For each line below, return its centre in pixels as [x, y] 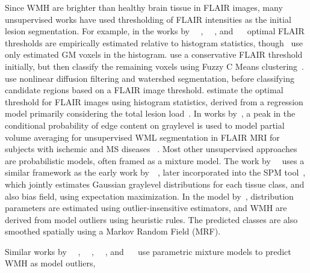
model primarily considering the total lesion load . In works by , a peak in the [150, 113]
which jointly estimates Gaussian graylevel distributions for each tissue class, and [155, 184]
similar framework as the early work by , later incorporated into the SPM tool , [155, 172]
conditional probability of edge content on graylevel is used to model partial [145, 125]
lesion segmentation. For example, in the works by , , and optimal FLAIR [155, 31]
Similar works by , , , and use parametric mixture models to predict [148, 251]
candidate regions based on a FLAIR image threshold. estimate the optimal [144, 90]
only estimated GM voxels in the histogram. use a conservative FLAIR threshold [154, 54]
